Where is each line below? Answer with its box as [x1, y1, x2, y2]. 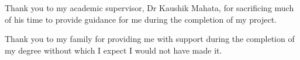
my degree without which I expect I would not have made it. [5, 44, 222, 56]
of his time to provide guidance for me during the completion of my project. [5, 13, 277, 25]
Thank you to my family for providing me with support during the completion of [5, 33, 295, 45]
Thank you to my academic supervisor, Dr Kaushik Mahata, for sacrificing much [5, 2, 294, 13]
